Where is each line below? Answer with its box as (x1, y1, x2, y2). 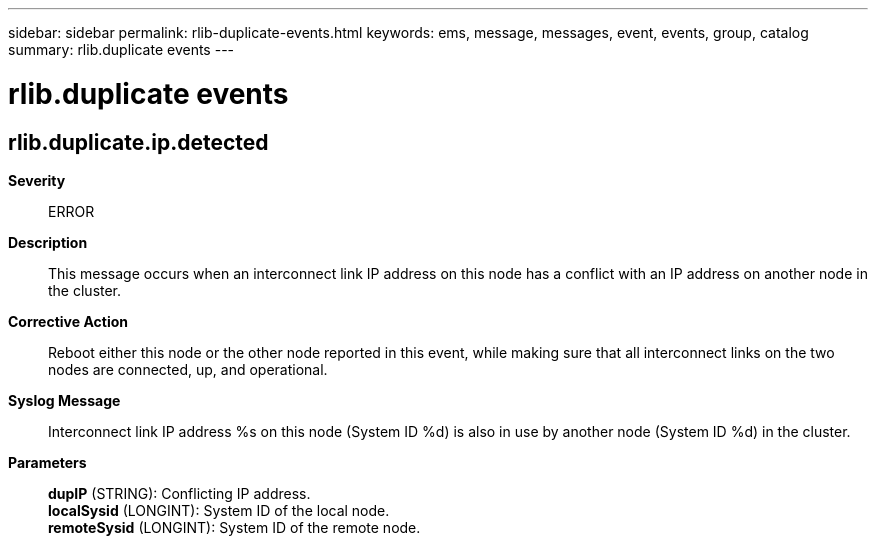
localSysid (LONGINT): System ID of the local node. (48, 501, 390, 519)
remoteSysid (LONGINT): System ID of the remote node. (48, 518, 421, 536)
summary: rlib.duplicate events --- (8, 41, 235, 58)
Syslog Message (8, 391, 121, 409)
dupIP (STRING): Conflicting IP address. (48, 484, 311, 502)
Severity (8, 171, 66, 189)
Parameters (8, 453, 87, 471)
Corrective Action (8, 312, 128, 330)
